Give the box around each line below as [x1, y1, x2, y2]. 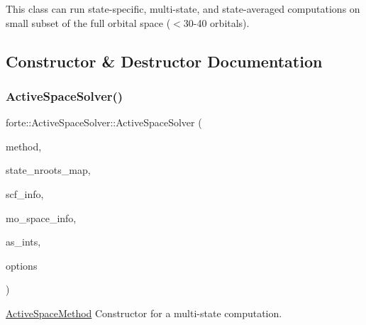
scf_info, [6, 186, 44, 201]
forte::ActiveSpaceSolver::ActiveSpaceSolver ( [6, 115, 202, 130]
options [6, 258, 38, 272]
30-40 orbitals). [183, 15, 250, 30]
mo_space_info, [6, 210, 77, 225]
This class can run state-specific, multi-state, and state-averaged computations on [6, 1, 360, 16]
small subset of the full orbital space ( [6, 15, 171, 30]
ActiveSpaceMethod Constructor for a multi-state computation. [6, 305, 282, 320]
